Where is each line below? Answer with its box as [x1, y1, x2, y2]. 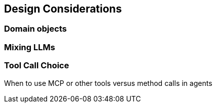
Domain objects [4, 24, 67, 34]
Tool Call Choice [4, 60, 69, 71]
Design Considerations [4, 3, 122, 15]
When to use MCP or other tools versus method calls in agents [4, 78, 212, 87]
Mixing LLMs [4, 42, 55, 52]
